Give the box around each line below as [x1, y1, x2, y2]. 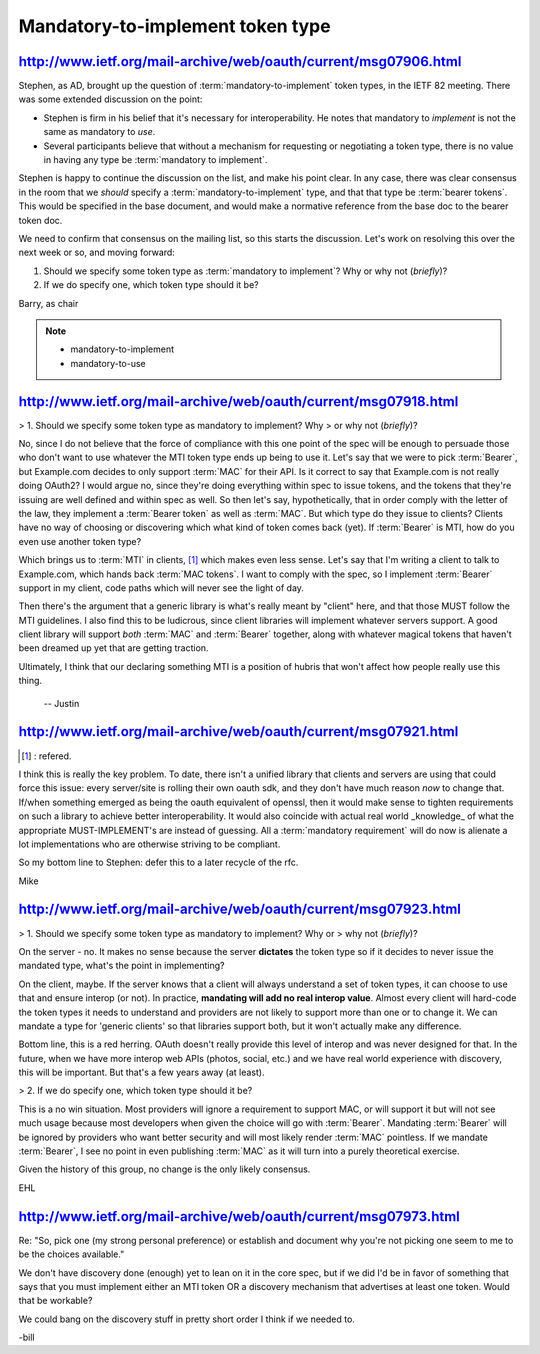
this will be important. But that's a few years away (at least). [18, 1066, 265, 1079]
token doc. [18, 214, 63, 226]
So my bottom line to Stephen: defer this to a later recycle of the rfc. [18, 856, 299, 869]
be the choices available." [18, 1248, 125, 1260]
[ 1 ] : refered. [21, 750, 72, 762]
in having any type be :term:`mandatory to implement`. [43, 154, 268, 166]
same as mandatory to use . [43, 126, 156, 138]
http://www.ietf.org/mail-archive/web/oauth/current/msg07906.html [18, 53, 462, 70]
